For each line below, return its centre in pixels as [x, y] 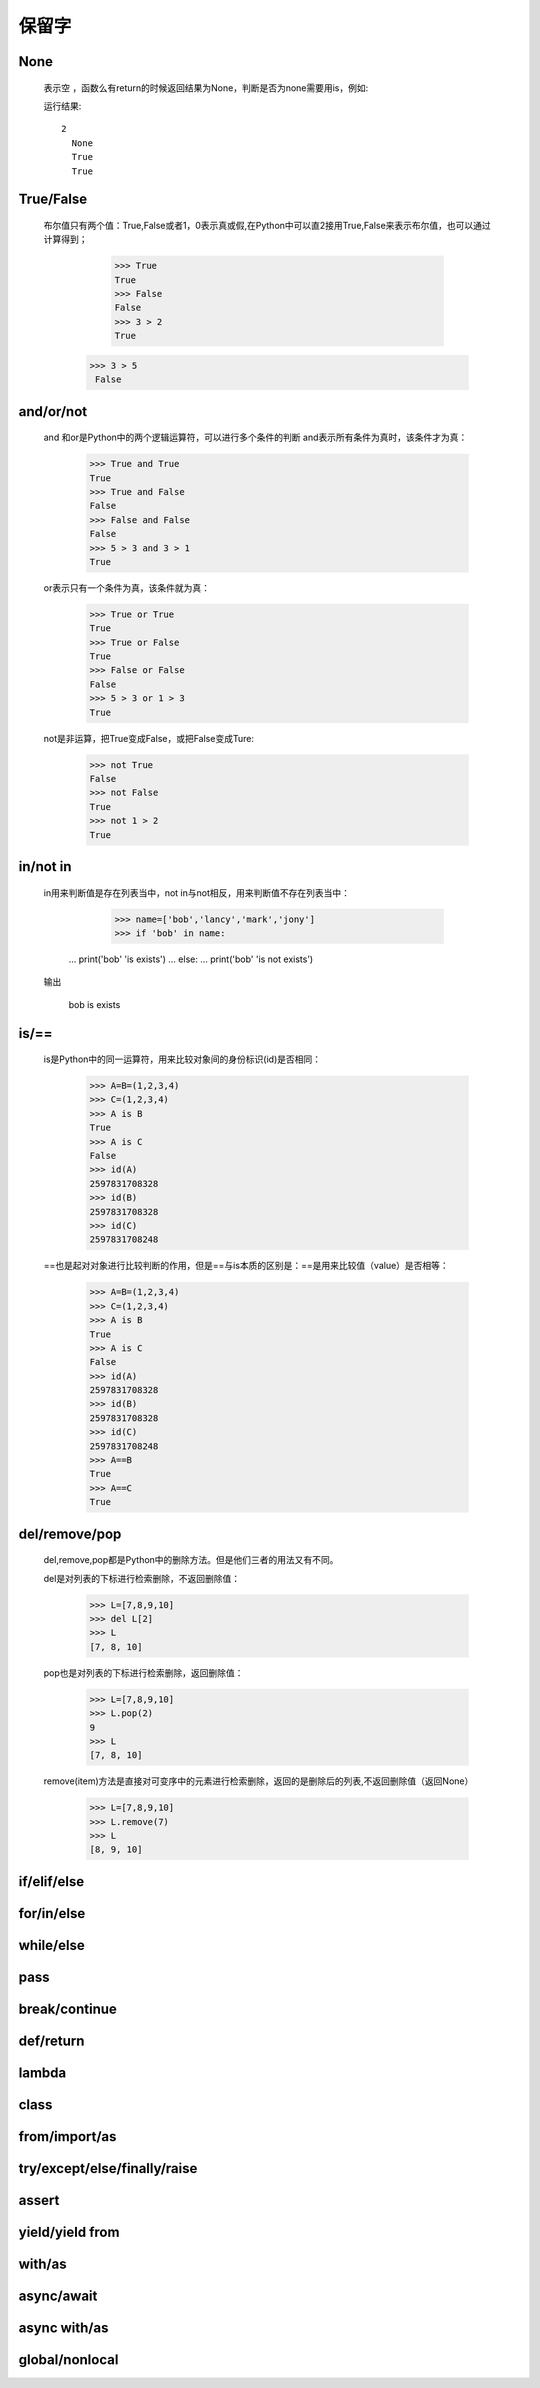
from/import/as [67, 2136]
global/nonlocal [68, 2360]
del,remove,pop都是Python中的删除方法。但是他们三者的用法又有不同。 [191, 1560]
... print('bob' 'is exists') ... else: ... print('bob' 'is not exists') [191, 959]
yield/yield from [69, 2232]
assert [39, 2200]
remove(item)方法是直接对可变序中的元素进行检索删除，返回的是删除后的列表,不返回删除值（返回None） [258, 1781]
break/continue [67, 2008]
